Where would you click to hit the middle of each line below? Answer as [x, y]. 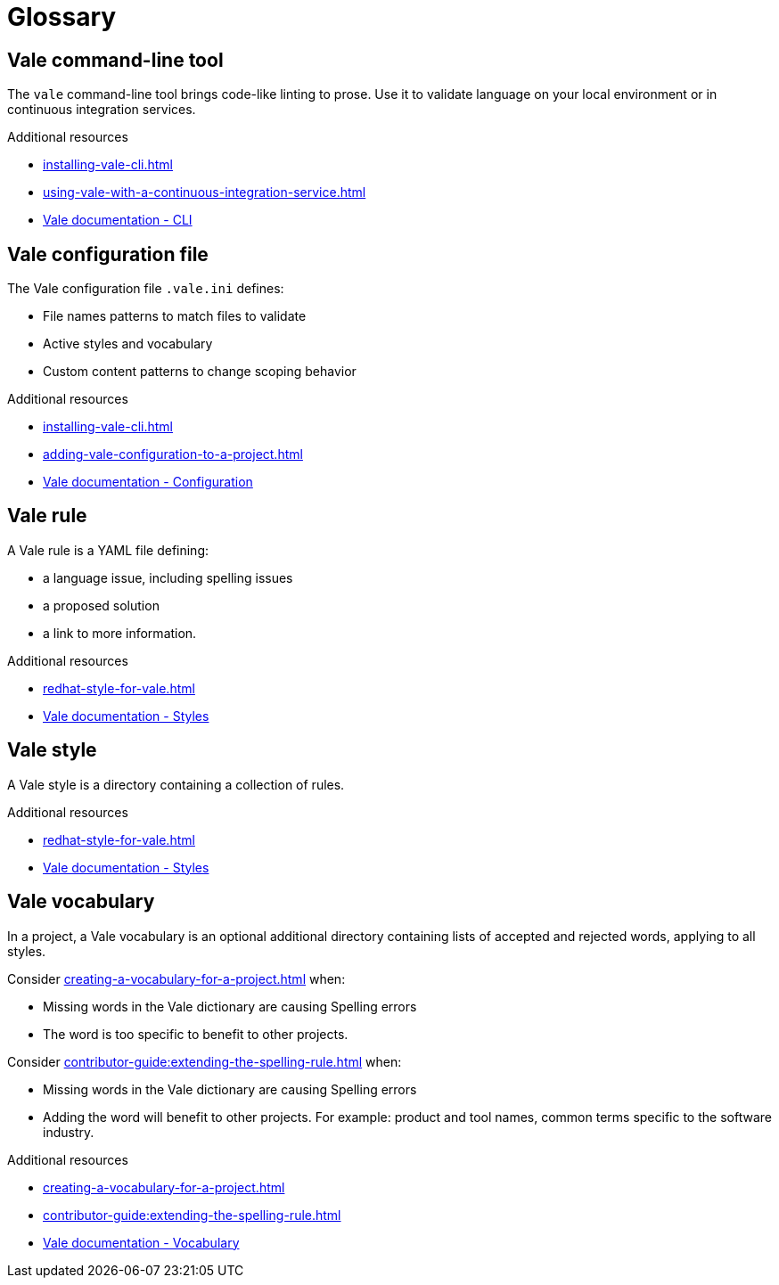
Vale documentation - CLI [118, 220]
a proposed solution [101, 605]
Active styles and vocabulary [128, 344]
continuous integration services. [102, 110]
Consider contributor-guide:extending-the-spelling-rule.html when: [205, 1061]
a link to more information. [120, 633]
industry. [69, 1132]
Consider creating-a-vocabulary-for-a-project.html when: [176, 978]
